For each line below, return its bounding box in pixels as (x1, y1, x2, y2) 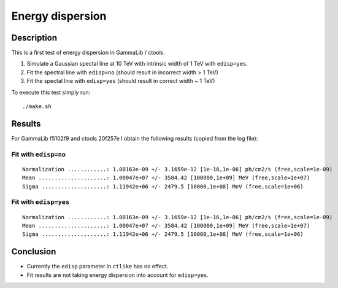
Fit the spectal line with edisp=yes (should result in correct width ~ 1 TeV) (26, 77, 215, 85)
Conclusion (11, 246, 56, 257)
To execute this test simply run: (11, 88, 91, 96)
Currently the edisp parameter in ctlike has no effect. (26, 263, 169, 270)
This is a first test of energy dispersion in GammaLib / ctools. (11, 49, 166, 56)
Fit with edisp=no (11, 150, 66, 158)
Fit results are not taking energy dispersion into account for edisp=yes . (26, 271, 209, 279)
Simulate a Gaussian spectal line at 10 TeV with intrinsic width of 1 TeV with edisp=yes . (26, 60, 248, 68)
